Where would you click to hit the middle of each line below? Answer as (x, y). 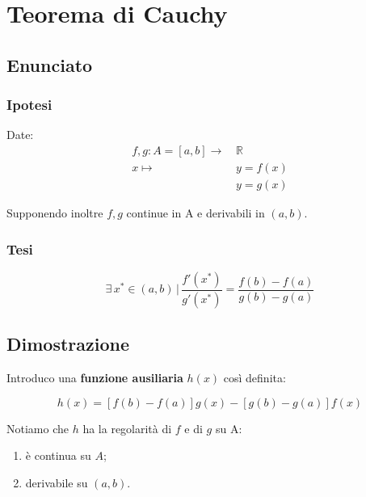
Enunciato (50, 64)
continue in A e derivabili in (196, 213)
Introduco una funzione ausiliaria (95, 377)
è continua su (58, 455)
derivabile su (57, 482)
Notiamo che (38, 428)
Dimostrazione (68, 344)
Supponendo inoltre (55, 213)
